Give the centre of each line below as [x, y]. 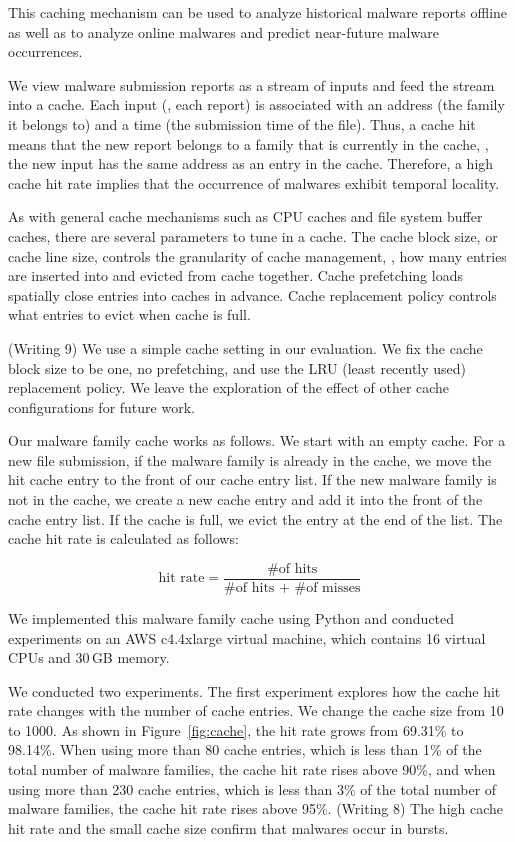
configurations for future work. [101, 406]
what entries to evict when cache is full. [129, 314]
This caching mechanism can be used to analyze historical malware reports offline [258, 12]
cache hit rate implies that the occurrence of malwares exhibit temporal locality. [254, 182]
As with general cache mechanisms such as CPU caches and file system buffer [245, 216]
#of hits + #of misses [292, 587]
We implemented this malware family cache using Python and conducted [231, 617]
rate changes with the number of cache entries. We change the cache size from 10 [256, 710]
